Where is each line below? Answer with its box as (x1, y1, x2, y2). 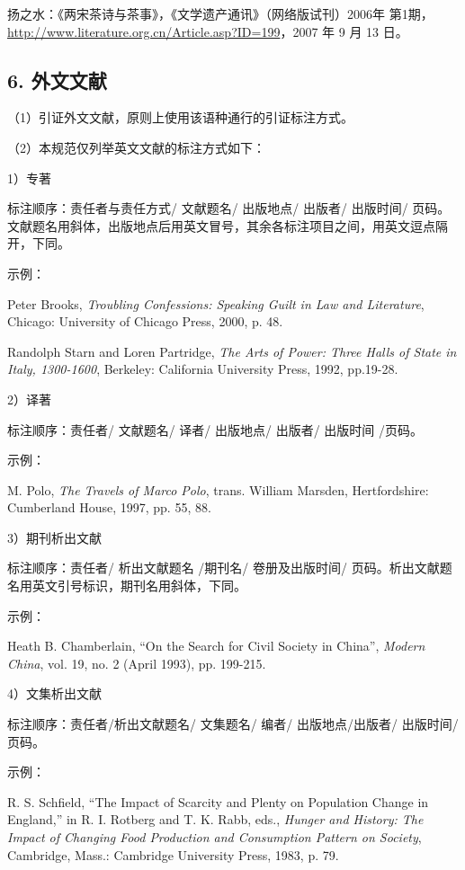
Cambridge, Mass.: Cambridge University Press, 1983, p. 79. (7, 845, 339, 864)
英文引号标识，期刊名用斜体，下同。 (31, 576, 246, 595)
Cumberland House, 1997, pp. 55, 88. (7, 498, 211, 517)
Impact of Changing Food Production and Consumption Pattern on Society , (7, 828, 422, 847)
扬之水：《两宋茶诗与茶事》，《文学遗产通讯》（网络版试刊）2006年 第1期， (7, 4, 434, 22)
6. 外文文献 (7, 66, 107, 93)
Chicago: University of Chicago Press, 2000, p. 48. (7, 312, 283, 331)
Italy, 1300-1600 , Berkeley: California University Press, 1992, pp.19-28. (7, 360, 398, 378)
